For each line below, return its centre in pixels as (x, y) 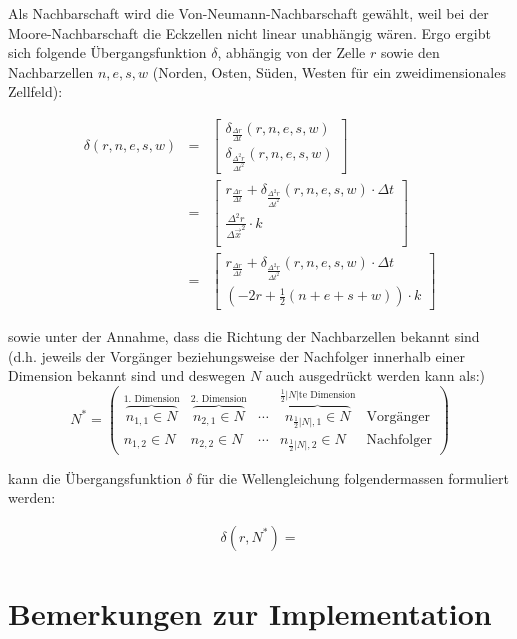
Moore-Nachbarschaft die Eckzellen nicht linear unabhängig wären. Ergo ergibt (249, 32)
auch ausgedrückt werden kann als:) (375, 375)
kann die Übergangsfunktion (95, 477)
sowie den (410, 52)
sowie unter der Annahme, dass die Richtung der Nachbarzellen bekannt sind (244, 336)
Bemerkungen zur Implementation (250, 612)
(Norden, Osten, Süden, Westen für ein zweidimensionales (329, 71)
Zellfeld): (35, 91)
